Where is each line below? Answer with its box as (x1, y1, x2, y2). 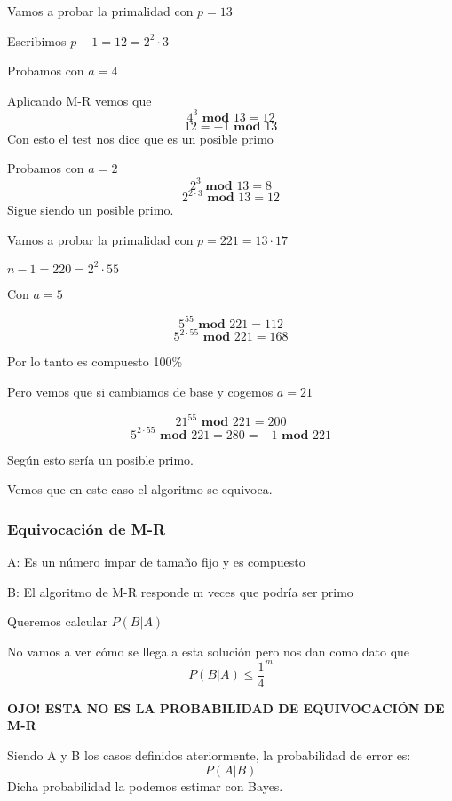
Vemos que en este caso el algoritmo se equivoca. (7, 480, 273, 499)
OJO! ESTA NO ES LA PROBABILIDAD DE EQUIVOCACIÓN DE (7, 698, 445, 717)
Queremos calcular (7, 612, 107, 631)
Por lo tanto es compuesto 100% (7, 352, 183, 371)
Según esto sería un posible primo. (7, 450, 194, 468)
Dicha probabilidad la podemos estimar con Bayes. (7, 776, 283, 795)
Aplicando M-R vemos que (7, 90, 152, 109)
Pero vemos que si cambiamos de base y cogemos (7, 381, 274, 400)
